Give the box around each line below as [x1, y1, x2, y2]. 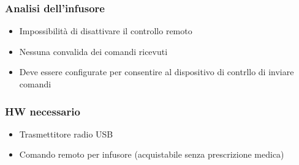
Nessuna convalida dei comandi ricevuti [19, 45, 168, 57]
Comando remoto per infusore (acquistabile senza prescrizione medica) [19, 148, 284, 161]
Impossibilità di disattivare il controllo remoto [19, 24, 192, 37]
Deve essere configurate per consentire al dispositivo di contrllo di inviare [19, 65, 294, 78]
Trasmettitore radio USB [19, 127, 113, 140]
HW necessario [5, 103, 80, 119]
